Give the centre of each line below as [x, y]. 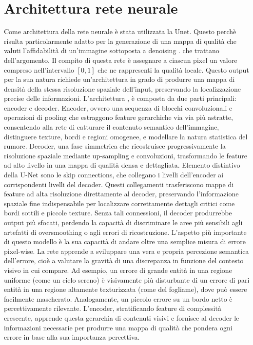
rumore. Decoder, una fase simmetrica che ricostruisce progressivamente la [115, 146]
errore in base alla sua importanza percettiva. [72, 337]
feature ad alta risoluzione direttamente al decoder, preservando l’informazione [121, 194]
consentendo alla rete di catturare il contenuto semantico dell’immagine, [112, 127]
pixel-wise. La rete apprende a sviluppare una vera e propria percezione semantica [126, 251]
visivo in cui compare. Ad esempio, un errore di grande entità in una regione [118, 270]
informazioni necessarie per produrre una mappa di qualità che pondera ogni [118, 327]
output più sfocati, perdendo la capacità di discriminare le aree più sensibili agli [123, 222]
